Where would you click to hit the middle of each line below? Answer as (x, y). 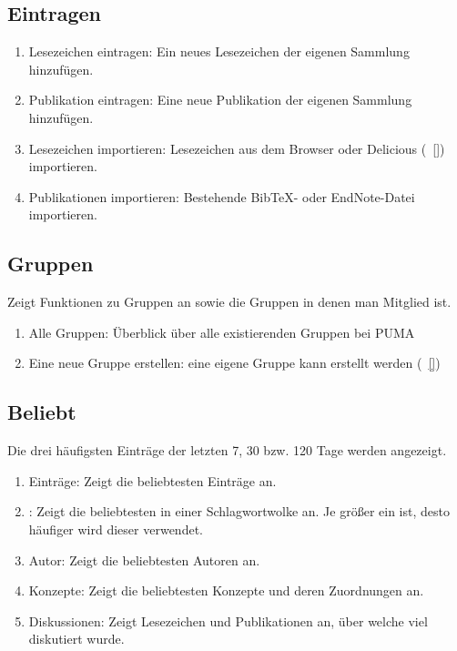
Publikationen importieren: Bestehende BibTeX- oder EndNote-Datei (222, 196)
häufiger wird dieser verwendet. (116, 529)
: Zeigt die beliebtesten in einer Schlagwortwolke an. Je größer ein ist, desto (239, 511)
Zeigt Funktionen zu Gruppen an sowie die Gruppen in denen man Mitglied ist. (229, 302)
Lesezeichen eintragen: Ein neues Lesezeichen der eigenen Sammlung (219, 51)
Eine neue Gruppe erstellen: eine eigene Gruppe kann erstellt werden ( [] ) (234, 363)
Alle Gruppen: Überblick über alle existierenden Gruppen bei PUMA (222, 332)
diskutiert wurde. (76, 639)
